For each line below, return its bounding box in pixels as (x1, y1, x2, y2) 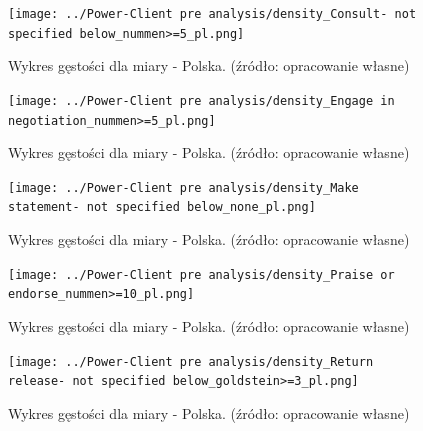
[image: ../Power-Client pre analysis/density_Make (8, 180, 359, 195)
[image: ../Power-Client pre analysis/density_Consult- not (8, 7, 417, 21)
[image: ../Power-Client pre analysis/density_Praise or (8, 267, 395, 282)
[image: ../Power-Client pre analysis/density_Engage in (8, 93, 395, 108)
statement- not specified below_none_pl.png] (8, 200, 316, 215)
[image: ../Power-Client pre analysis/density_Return (8, 354, 374, 369)
